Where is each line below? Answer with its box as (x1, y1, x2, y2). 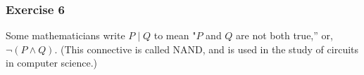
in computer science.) (6, 55, 97, 70)
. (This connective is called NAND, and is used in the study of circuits (54, 41, 359, 56)
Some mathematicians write (6, 28, 125, 43)
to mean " (153, 28, 196, 43)
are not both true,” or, (236, 28, 333, 43)
